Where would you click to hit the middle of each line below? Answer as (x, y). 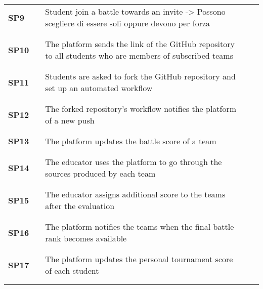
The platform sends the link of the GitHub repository (140, 44)
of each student (72, 271)
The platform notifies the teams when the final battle (140, 226)
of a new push (70, 120)
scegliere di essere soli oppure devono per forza (128, 23)
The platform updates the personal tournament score (139, 259)
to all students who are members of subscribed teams (139, 55)
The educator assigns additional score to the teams (135, 194)
